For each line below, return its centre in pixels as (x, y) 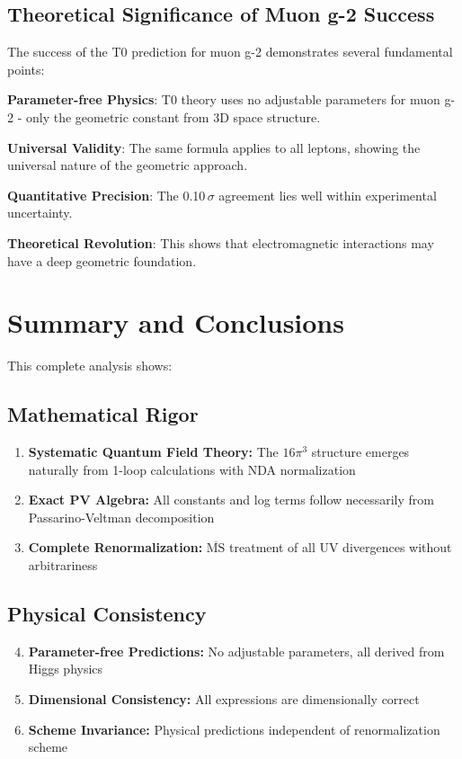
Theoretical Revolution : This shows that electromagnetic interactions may (221, 242)
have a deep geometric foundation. (102, 260)
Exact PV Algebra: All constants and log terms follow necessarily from (231, 500)
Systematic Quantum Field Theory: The (153, 452)
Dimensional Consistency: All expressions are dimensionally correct (224, 699)
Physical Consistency (107, 614)
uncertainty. (40, 213)
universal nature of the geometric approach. (128, 165)
